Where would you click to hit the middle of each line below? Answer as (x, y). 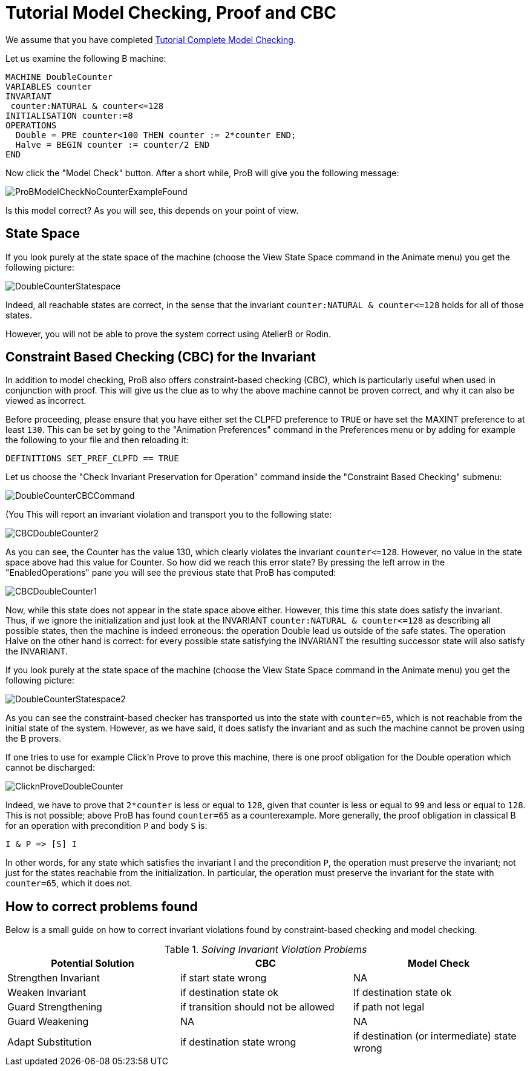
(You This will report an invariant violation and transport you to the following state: (169, 515)
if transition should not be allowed (257, 1007)
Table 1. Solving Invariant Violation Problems (266, 950)
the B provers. (34, 739)
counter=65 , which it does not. (69, 883)
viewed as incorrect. (46, 401)
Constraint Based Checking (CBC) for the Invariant (161, 357)
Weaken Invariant (47, 993)
